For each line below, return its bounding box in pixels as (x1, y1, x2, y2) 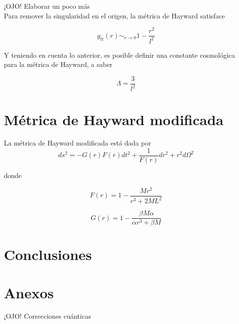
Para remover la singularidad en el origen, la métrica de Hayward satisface (4, 10, 225, 20)
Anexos (4, 282, 54, 302)
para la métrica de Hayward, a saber (4, 59, 112, 69)
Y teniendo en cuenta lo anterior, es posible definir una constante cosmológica (4, 49, 235, 60)
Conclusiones (4, 244, 92, 264)
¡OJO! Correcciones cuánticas (4, 310, 91, 321)
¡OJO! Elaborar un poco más (4, 1, 90, 11)
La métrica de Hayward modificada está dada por (4, 138, 151, 148)
